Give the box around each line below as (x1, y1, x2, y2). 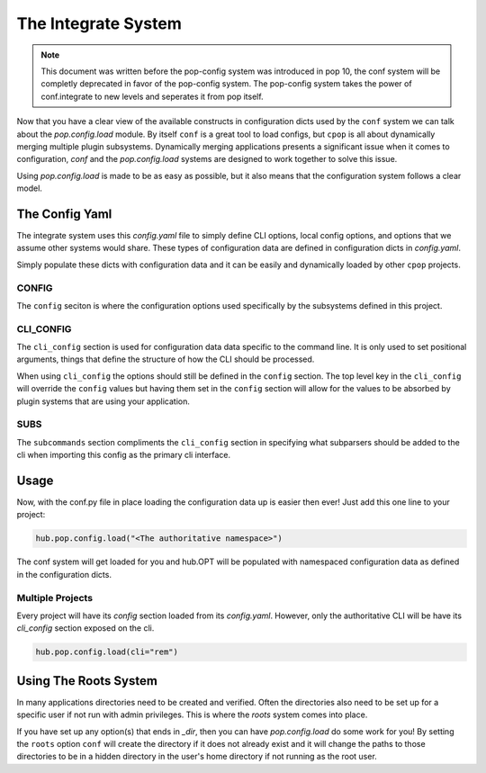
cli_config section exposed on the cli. (16, 623, 155, 634)
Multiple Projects (16, 591, 94, 604)
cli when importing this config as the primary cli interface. (16, 450, 231, 461)
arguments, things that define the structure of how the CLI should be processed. (16, 354, 315, 364)
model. (16, 183, 42, 193)
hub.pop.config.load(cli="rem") (35, 647, 179, 657)
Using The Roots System (16, 673, 157, 688)
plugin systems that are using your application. (16, 396, 191, 407)
